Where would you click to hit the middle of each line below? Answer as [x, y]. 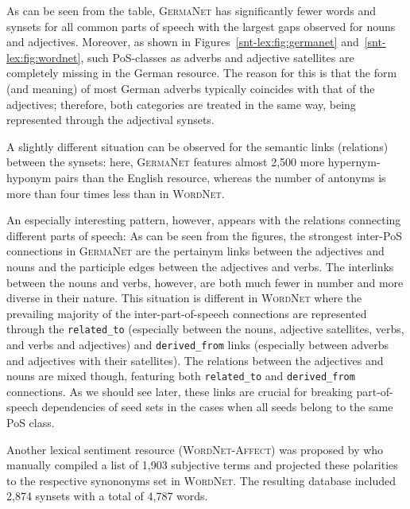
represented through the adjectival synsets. [110, 120]
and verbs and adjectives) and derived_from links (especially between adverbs [198, 344]
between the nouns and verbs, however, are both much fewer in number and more [205, 282]
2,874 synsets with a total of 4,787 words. [107, 496]
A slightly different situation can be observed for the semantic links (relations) [197, 146]
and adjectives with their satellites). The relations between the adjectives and [195, 360]
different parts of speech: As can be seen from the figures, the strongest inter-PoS [204, 235]
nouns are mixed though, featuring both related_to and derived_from [181, 376]
